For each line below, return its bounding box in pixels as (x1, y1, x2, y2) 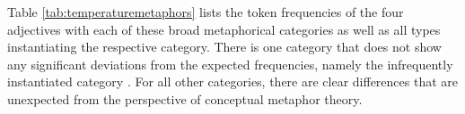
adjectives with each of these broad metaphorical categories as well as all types (7, 20, 441, 38)
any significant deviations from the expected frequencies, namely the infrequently (7, 54, 453, 73)
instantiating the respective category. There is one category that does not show (7, 37, 442, 56)
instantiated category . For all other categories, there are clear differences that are (7, 72, 459, 91)
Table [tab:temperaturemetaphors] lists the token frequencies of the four (7, 3, 404, 20)
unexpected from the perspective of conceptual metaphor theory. (7, 89, 363, 108)
